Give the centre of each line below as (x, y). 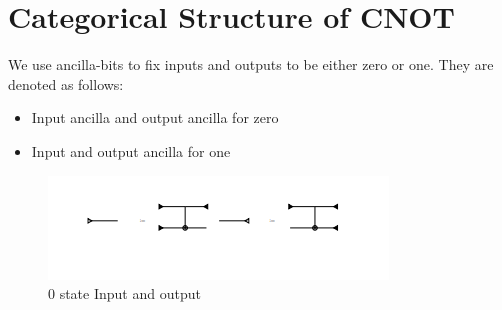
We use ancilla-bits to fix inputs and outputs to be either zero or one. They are (251, 64)
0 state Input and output (124, 293)
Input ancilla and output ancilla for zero (155, 117)
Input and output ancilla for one (131, 150)
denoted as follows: (66, 83)
